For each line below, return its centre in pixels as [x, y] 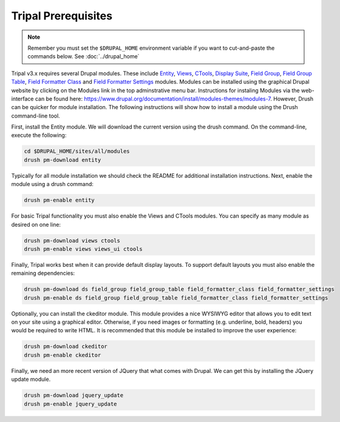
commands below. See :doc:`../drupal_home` [83, 56]
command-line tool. [36, 116]
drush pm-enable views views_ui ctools [83, 249]
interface [22, 99]
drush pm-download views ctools [72, 240]
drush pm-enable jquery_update [71, 404]
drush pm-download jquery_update [74, 395]
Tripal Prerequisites [62, 16]
